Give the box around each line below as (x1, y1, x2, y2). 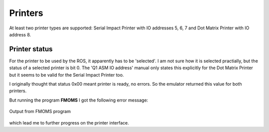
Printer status (9, 45, 53, 53)
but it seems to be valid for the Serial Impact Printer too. (9, 72, 124, 78)
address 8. (9, 31, 31, 37)
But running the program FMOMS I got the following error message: (9, 97, 148, 103)
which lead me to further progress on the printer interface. (9, 120, 130, 126)
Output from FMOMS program (9, 109, 71, 115)
